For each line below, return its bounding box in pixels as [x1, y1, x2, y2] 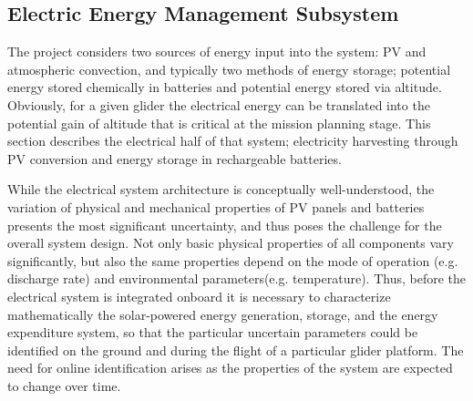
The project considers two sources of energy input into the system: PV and [7, 42, 427, 61]
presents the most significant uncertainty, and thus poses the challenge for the [7, 215, 442, 234]
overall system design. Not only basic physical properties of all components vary [7, 233, 454, 252]
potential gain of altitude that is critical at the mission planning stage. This [7, 113, 431, 132]
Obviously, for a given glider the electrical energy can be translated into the [7, 95, 430, 114]
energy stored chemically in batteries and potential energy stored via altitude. [7, 77, 442, 97]
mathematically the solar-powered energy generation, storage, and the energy [7, 304, 438, 324]
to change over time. [7, 375, 121, 395]
